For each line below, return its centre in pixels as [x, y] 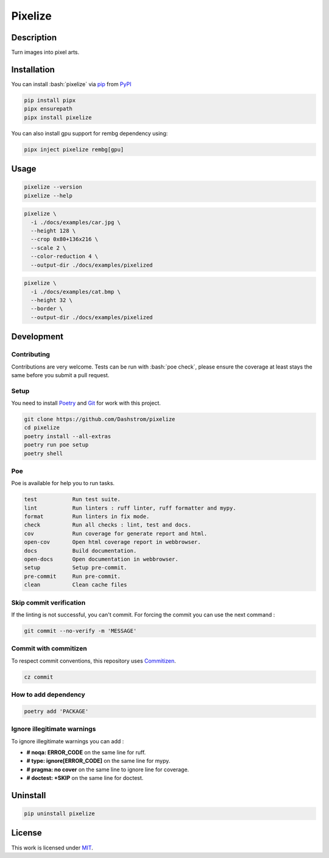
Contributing [30, 355]
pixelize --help [48, 196]
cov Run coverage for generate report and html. [116, 533]
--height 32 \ [52, 300]
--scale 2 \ [48, 248]
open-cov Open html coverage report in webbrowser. [112, 542]
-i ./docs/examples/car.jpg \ [76, 222]
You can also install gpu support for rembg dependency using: [90, 133]
